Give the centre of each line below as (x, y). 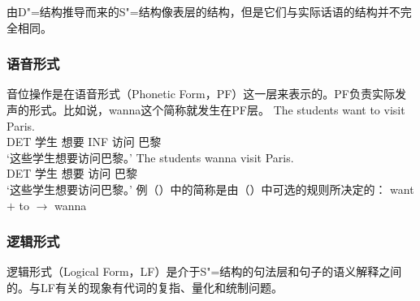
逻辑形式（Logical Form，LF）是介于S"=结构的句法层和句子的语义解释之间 (204, 271)
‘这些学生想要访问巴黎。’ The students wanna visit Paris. (150, 157)
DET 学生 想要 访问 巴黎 (72, 173)
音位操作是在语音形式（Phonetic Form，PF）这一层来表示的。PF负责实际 (201, 94)
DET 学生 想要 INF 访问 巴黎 (84, 142)
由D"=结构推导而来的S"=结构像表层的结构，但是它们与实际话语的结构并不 (204, 11)
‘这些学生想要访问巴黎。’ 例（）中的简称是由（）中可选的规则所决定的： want (210, 189)
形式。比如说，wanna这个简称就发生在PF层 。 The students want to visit (217, 110)
